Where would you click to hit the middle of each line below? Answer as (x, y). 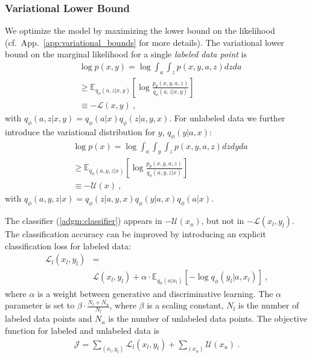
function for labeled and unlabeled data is (82, 330)
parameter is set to (40, 305)
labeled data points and (49, 318)
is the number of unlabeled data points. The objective (208, 318)
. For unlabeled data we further (227, 117)
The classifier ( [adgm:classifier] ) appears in (84, 221)
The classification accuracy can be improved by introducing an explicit (135, 234)
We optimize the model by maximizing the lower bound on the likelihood (140, 30)
